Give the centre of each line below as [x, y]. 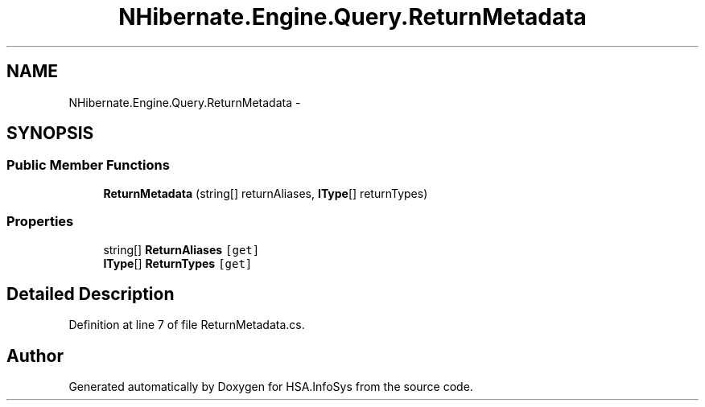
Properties [40, 222]
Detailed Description [91, 294]
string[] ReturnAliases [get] [181, 249]
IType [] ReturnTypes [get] [178, 263]
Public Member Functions [88, 165]
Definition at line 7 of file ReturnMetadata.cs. [187, 325]
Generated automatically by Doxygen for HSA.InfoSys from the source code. [271, 387]
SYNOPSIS [50, 134]
